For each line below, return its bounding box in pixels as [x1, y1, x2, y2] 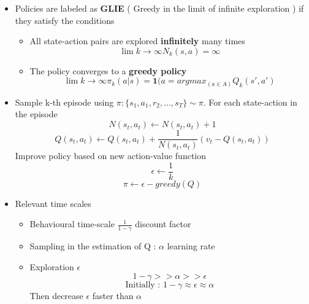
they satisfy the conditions [15, 14, 115, 26]
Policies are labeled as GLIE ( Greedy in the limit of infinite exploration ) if [15, 2, 304, 14]
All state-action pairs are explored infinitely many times [29, 34, 245, 47]
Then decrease [29, 289, 83, 302]
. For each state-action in [203, 95, 297, 108]
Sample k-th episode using [15, 95, 114, 108]
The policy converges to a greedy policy [29, 64, 187, 77]
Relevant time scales [15, 197, 91, 209]
